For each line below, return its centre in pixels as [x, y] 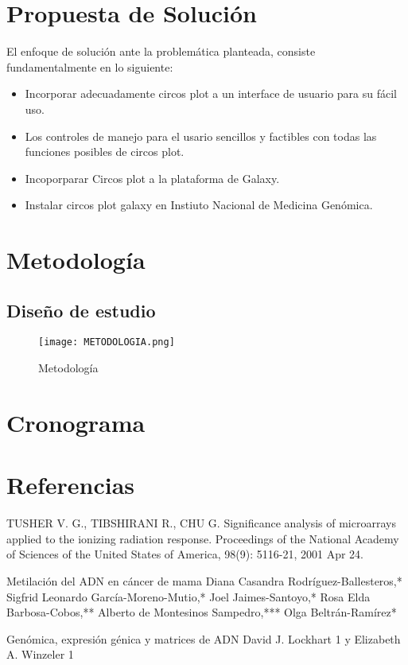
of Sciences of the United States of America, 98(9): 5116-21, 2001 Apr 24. [185, 554]
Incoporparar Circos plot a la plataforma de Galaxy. [152, 178]
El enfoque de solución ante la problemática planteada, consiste [161, 51]
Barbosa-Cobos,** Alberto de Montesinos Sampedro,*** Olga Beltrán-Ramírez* [202, 612]
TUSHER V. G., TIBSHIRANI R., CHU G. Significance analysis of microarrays [201, 523]
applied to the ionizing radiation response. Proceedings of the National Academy [203, 538]
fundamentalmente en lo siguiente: [90, 66]
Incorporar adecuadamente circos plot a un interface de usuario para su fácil [211, 93]
